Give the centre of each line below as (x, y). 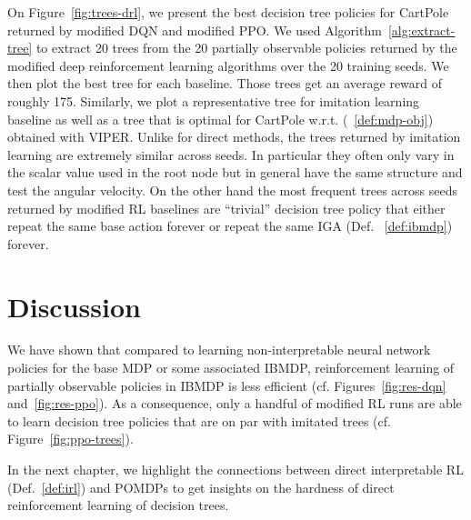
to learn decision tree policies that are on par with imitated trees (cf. (199, 420)
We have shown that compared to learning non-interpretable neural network (219, 350)
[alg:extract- (421, 30)
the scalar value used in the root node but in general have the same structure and (235, 172)
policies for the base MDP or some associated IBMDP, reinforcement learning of (231, 368)
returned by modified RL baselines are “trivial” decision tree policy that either (226, 208)
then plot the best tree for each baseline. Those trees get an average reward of (225, 83)
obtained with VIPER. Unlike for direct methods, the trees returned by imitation (234, 137)
